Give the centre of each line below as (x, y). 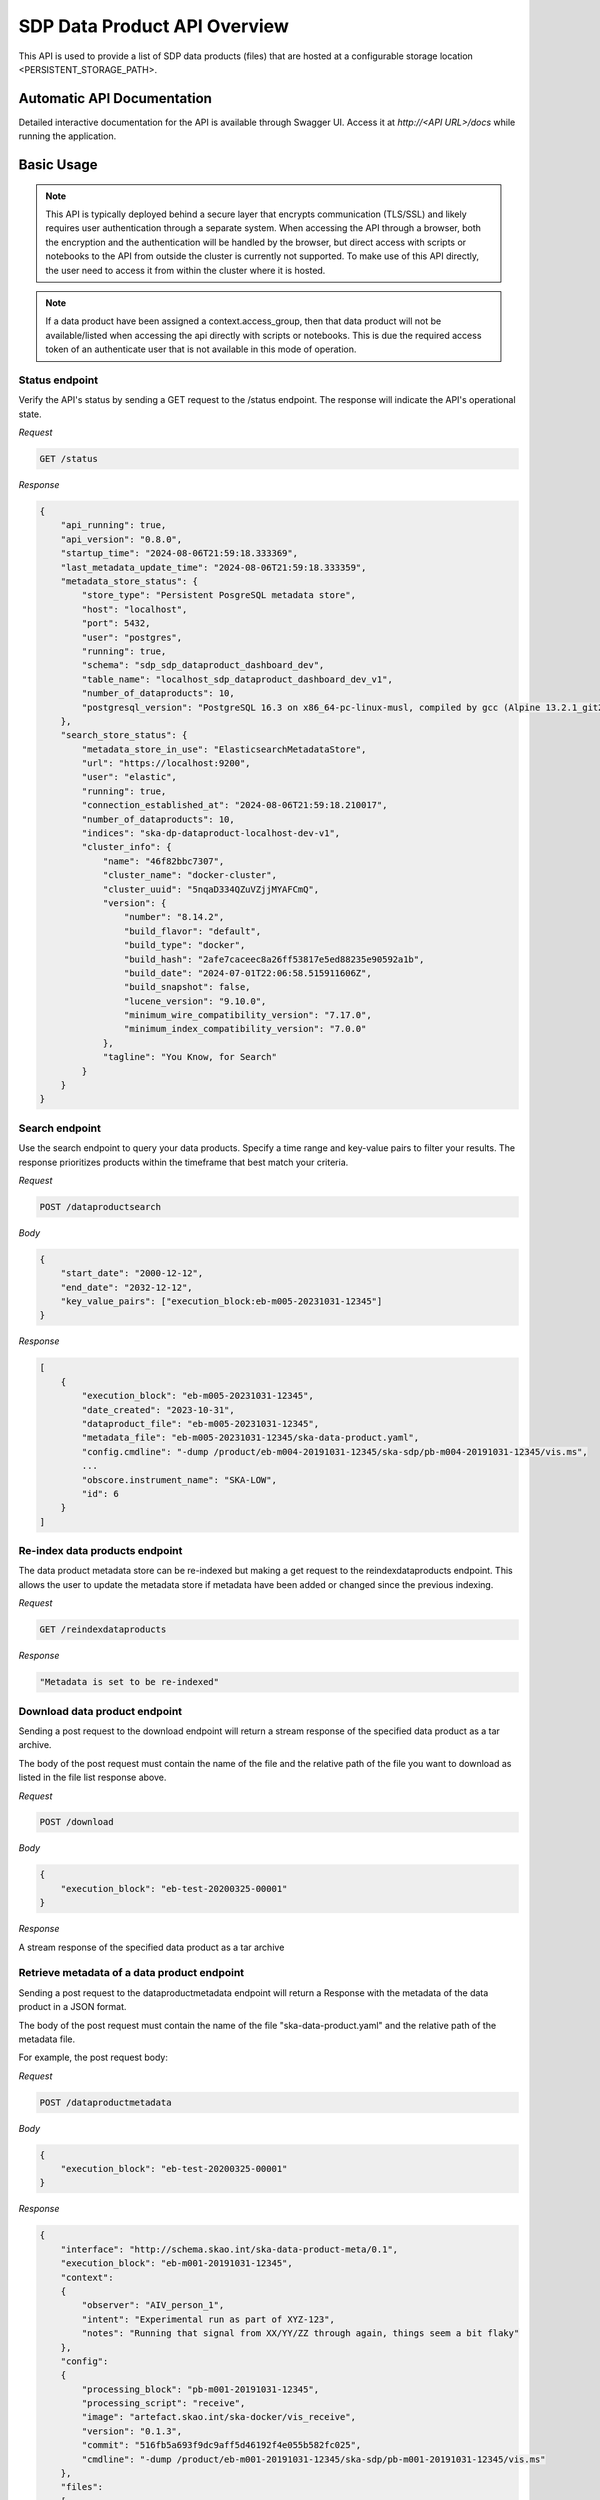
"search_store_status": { (124, 735)
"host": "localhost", (134, 609)
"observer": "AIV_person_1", (153, 2305)
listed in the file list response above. (92, 1777)
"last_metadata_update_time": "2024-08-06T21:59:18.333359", (213, 567)
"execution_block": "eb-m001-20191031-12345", (177, 2263)
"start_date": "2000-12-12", (132, 1273)
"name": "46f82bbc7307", (163, 861)
